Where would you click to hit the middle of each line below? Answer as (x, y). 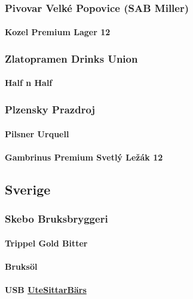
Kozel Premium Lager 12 (58, 32)
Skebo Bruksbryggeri (56, 218)
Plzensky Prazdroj (50, 109)
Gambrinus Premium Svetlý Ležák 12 (84, 157)
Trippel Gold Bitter (46, 243)
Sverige (28, 189)
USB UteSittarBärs (46, 289)
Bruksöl (21, 266)
